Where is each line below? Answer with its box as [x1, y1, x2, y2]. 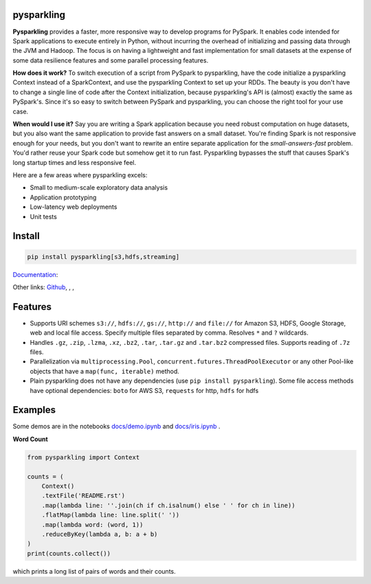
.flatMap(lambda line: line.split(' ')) [41, 511, 180, 519]
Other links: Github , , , [12, 282, 75, 291]
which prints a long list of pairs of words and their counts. [12, 567, 177, 575]
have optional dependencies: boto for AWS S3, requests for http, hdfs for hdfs [30, 386, 259, 394]
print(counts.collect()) [27, 550, 111, 557]
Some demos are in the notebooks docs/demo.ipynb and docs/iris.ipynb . [12, 423, 221, 431]
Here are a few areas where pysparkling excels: [12, 170, 148, 179]
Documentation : [12, 270, 58, 278]
